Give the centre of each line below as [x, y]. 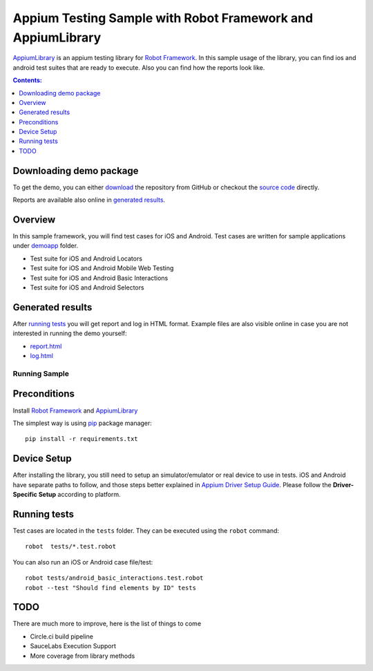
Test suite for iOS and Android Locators [86, 258]
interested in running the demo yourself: [70, 333]
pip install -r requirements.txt [82, 439]
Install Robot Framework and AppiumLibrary [75, 410]
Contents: [28, 80]
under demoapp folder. [46, 246]
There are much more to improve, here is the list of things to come [107, 624]
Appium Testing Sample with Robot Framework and [163, 18]
